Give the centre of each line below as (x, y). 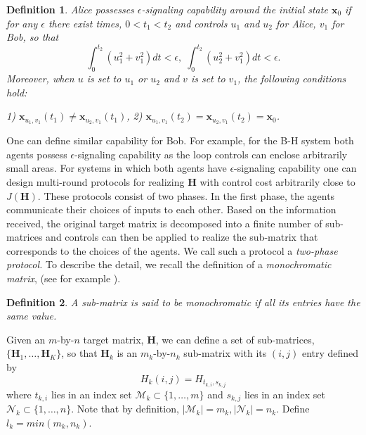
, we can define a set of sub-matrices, (235, 339)
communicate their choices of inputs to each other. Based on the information (171, 209)
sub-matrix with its (225, 353)
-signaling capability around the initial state (235, 9)
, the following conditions (292, 78)
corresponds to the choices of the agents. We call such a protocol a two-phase (172, 250)
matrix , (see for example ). (64, 278)
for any (22, 23)
